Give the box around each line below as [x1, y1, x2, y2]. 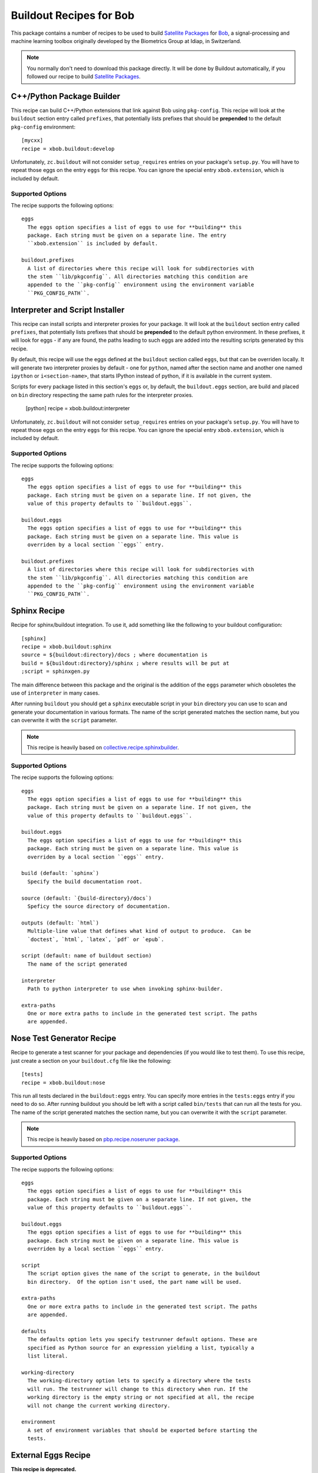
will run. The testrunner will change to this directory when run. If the [27, 1385, 249, 1392]
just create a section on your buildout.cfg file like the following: [11, 1057, 172, 1064]
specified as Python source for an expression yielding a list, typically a [27, 1344, 254, 1351]
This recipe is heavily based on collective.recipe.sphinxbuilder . [26, 744, 179, 751]
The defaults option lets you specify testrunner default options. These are [27, 1336, 257, 1343]
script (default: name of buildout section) [21, 952, 153, 959]
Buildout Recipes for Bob [11, 9, 135, 22]
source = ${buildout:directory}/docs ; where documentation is [21, 652, 208, 658]
